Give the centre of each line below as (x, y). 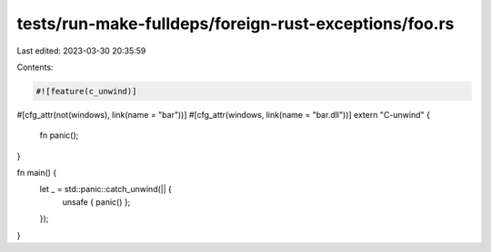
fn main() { (37, 173)
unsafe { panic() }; (96, 202)
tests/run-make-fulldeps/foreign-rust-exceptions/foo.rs (235, 24)
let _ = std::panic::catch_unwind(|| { (106, 189)
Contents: (35, 67)
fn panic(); (59, 135)
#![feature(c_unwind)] (86, 91)
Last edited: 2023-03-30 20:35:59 (81, 51)
